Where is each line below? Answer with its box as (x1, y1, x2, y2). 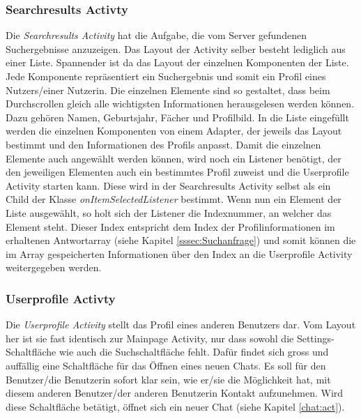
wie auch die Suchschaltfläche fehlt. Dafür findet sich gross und (59, 344, 329, 359)
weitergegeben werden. (6, 260, 102, 275)
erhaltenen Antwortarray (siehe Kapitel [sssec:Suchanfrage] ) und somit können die (6, 233, 356, 247)
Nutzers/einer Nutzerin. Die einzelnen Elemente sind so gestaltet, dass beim (6, 82, 330, 97)
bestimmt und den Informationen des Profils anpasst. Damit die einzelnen (6, 137, 321, 151)
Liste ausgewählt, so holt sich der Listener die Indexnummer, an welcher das (6, 205, 332, 220)
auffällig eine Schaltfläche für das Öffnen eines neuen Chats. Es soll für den (6, 358, 326, 372)
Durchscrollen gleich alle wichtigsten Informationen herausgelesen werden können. (6, 96, 355, 111)
